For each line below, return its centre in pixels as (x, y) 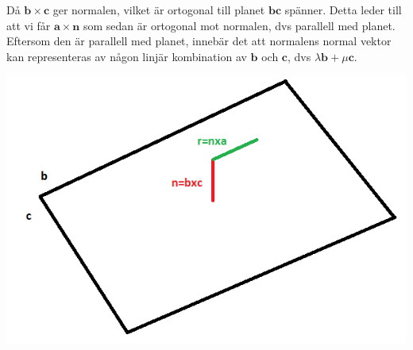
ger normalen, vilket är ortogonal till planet (159, 10)
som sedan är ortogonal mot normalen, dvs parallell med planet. (239, 25)
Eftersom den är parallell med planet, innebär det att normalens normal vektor (199, 41)
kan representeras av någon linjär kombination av (127, 56)
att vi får (29, 25)
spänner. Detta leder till (343, 10)
